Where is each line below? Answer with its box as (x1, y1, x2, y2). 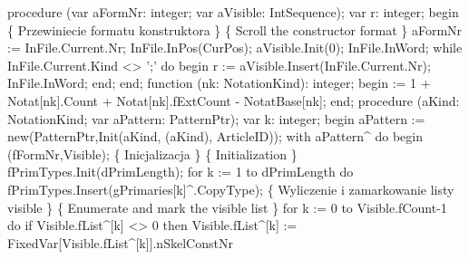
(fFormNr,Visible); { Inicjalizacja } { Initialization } (7, 144, 298, 163)
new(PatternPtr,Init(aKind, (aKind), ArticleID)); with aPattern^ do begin (7, 127, 423, 146)
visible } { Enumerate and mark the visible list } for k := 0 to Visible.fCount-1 (7, 197, 447, 216)
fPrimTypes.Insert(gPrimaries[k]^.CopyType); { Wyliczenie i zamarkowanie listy (7, 179, 454, 198)
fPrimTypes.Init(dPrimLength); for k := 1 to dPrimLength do (7, 162, 354, 181)
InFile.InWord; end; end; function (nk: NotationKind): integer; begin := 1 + (7, 73, 431, 92)
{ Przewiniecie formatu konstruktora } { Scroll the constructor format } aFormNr (7, 20, 463, 39)
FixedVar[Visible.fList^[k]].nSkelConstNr (7, 233, 233, 252)
